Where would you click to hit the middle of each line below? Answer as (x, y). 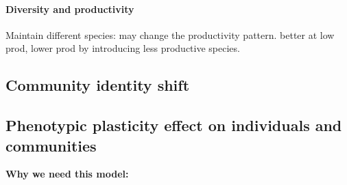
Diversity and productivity (70, 9)
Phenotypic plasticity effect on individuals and (174, 125)
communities (51, 145)
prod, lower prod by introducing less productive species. (123, 48)
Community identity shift (98, 85)
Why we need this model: (67, 174)
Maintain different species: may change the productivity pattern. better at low (170, 34)
